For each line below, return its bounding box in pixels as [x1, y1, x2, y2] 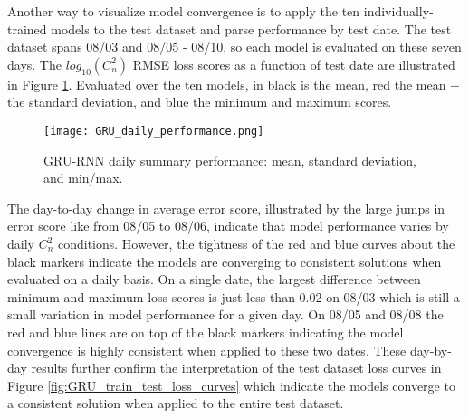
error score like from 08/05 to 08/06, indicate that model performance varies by [7, 216, 449, 235]
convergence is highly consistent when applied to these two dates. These [7, 340, 407, 359]
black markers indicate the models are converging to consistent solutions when [7, 252, 442, 271]
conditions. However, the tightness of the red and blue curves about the [57, 234, 455, 252]
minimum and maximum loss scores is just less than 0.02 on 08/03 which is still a [7, 287, 460, 306]
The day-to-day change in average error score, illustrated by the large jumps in [7, 198, 445, 217]
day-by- [409, 340, 452, 359]
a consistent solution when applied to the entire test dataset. [7, 394, 344, 413]
